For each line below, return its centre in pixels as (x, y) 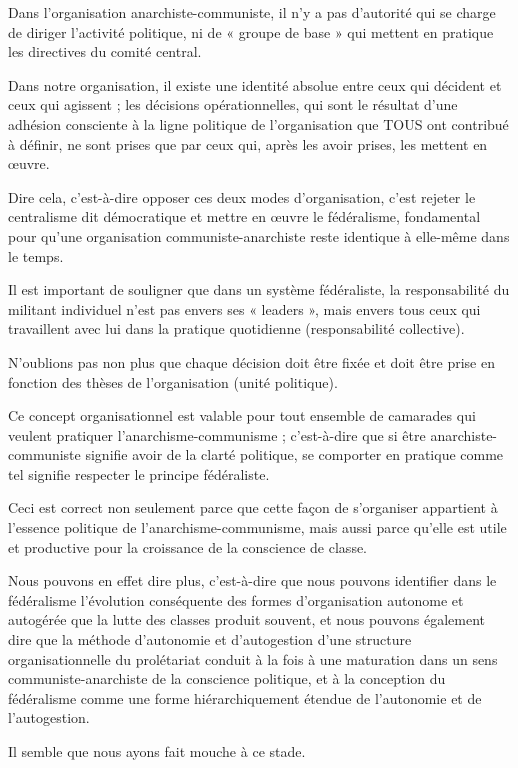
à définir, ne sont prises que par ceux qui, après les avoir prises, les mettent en (248, 143)
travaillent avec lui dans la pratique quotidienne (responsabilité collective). (236, 328)
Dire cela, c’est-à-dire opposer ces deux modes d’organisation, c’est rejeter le (242, 196)
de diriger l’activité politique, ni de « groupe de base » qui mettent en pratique (251, 31)
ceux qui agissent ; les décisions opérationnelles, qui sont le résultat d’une (233, 104)
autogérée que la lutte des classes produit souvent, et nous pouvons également (246, 619)
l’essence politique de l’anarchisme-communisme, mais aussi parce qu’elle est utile (257, 527)
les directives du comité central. (105, 51)
